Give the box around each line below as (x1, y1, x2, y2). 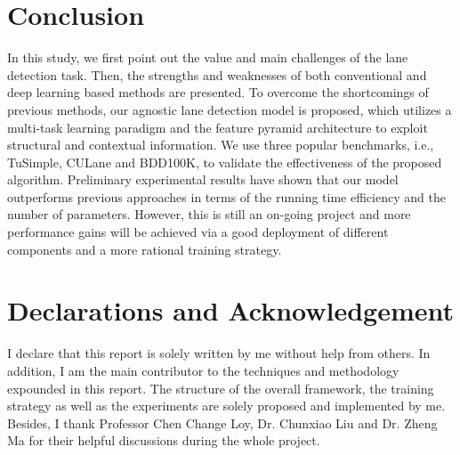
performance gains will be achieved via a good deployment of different (7, 223, 389, 241)
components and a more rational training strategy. (7, 240, 282, 258)
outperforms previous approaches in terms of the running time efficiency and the (7, 187, 446, 206)
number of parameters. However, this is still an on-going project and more (7, 205, 411, 223)
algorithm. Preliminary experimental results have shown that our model (7, 170, 399, 189)
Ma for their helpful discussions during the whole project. (7, 431, 320, 450)
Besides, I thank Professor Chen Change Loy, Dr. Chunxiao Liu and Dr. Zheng (7, 413, 438, 432)
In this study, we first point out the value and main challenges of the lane (7, 48, 408, 67)
